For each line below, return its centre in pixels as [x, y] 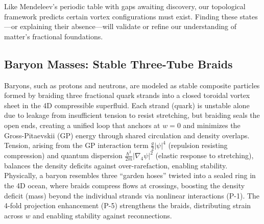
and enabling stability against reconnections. [102, 215]
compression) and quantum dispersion [63, 155]
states [249, 16]
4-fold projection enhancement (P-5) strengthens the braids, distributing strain [128, 205]
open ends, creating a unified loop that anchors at [82, 125]
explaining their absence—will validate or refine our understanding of [128, 26]
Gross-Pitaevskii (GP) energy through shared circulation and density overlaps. [127, 135]
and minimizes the [212, 125]
